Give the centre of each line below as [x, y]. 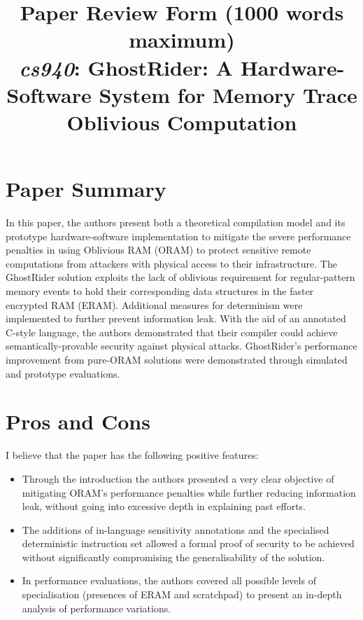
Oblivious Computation [182, 122]
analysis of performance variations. [97, 608]
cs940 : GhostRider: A [126, 67]
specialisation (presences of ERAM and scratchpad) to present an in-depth [182, 594]
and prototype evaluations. [63, 373]
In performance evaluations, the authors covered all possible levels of [169, 580]
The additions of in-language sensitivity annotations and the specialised [176, 529]
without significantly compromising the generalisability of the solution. [173, 557]
